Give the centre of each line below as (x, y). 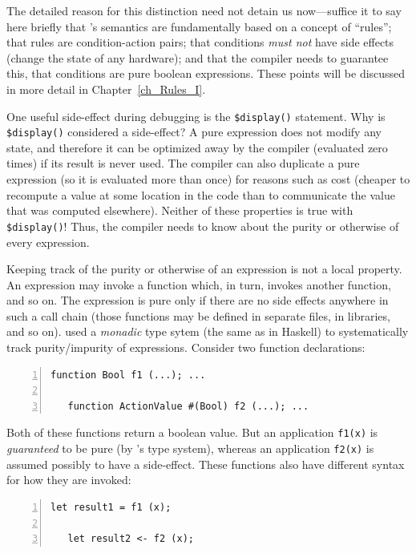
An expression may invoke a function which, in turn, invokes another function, (199, 284)
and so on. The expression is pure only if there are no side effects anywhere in (198, 300)
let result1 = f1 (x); (111, 507)
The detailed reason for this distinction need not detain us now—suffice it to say (204, 10)
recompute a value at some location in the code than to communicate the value (201, 194)
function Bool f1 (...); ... (128, 375)
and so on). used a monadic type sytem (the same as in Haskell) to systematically (208, 331)
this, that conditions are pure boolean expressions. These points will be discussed (206, 73)
